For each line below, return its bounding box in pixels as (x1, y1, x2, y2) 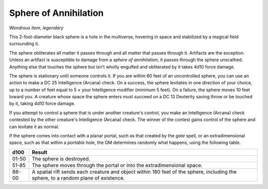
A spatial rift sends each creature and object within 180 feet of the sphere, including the (31, 168, 237, 175)
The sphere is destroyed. (31, 155, 90, 162)
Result (31, 149, 48, 156)
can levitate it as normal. (9, 124, 60, 129)
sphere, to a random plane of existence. (31, 174, 125, 181)
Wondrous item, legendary (9, 25, 64, 31)
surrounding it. (9, 41, 39, 47)
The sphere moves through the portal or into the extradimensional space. (31, 162, 203, 169)
